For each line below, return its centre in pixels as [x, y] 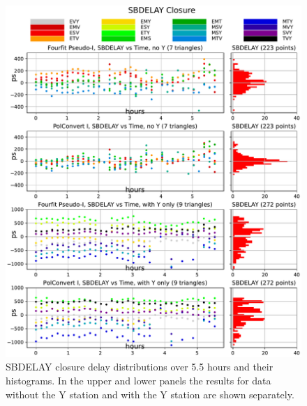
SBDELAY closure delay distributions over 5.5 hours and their [140, 367]
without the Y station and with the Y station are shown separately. [150, 394]
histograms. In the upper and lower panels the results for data [138, 381]
